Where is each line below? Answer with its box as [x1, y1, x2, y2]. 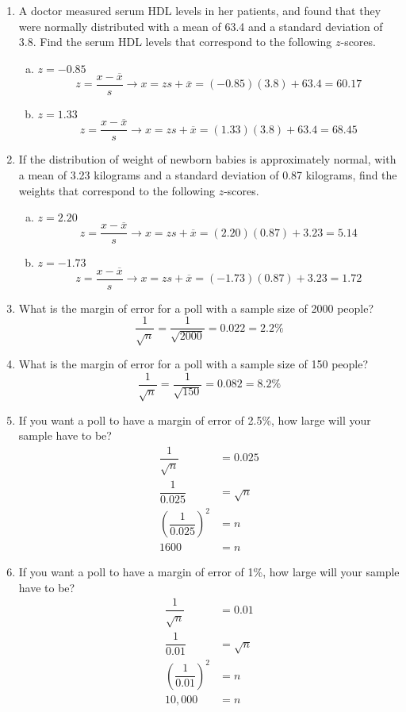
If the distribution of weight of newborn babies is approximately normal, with [18, 151, 396, 167]
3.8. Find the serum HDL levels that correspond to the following [18, 33, 332, 50]
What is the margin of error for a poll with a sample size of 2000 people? [18, 299, 374, 316]
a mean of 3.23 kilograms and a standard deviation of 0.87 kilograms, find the [18, 166, 397, 183]
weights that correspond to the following [18, 182, 215, 198]
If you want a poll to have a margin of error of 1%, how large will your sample [18, 564, 400, 580]
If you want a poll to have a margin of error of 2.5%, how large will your [18, 411, 371, 428]
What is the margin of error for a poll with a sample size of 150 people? [18, 356, 369, 372]
